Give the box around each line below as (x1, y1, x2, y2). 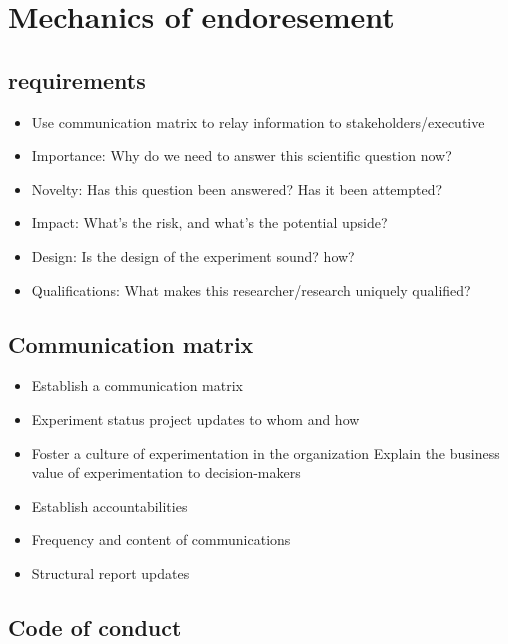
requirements (8, 64, 146, 95)
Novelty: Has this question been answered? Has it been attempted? (31, 178, 443, 199)
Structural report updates (31, 562, 190, 583)
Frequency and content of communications (31, 529, 291, 550)
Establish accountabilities (31, 495, 188, 516)
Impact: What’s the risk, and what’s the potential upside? (31, 212, 388, 233)
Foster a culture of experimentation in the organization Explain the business (31, 442, 500, 463)
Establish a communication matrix (31, 375, 243, 396)
